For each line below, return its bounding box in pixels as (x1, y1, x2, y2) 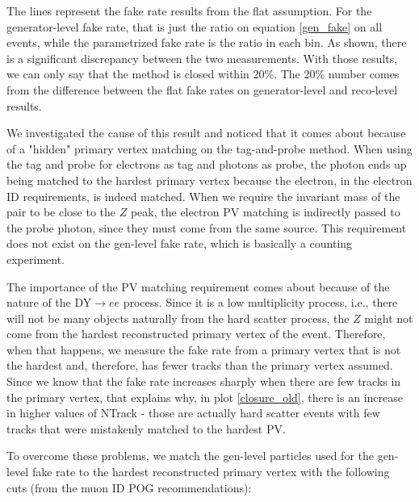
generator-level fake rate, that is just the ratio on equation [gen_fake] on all (6, 18, 383, 35)
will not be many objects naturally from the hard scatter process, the (6, 309, 350, 326)
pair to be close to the (6, 203, 116, 220)
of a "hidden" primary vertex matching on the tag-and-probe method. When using (6, 140, 413, 157)
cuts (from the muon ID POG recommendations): (6, 479, 252, 496)
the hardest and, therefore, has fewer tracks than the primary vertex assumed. (6, 357, 393, 374)
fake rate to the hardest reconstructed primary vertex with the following (31, 463, 390, 480)
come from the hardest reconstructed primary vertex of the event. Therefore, (6, 325, 386, 342)
